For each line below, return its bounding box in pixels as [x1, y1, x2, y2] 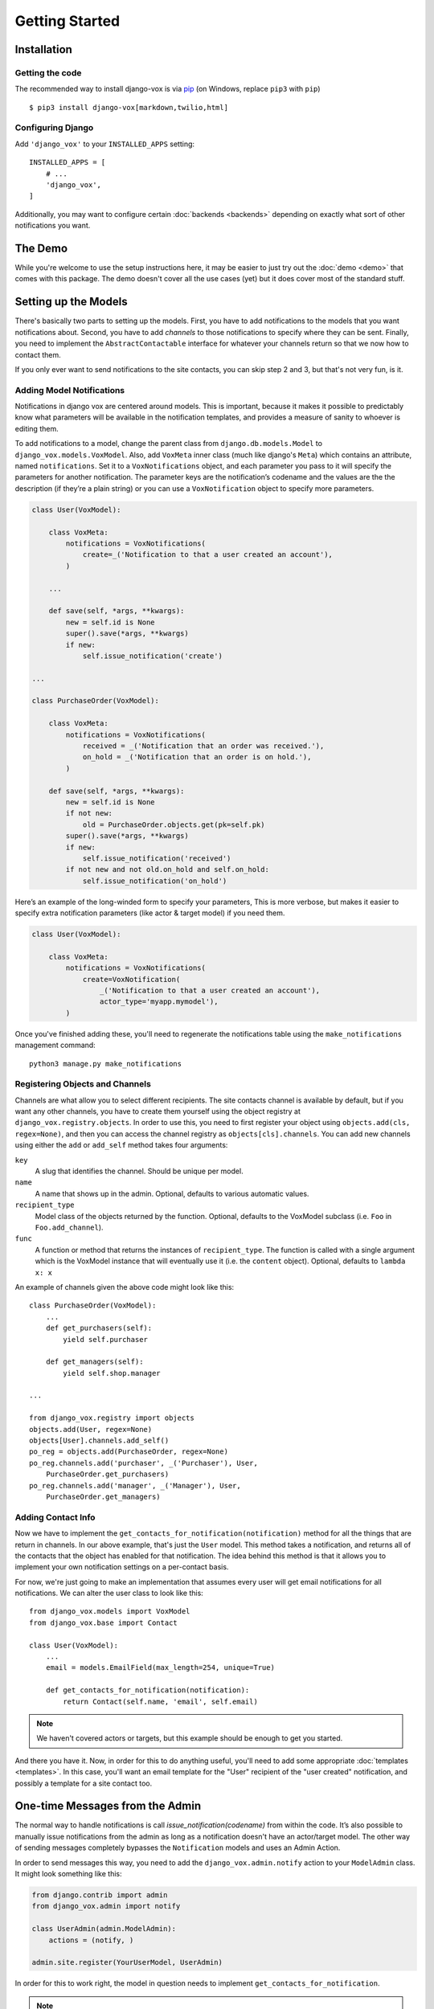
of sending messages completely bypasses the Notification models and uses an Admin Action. [14, 1843, 341, 1852]
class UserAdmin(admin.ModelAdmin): [31, 1925, 177, 1933]
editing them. [14, 423, 59, 433]
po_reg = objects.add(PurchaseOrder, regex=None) [29, 1447, 229, 1456]
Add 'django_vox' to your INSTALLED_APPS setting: [14, 139, 195, 149]
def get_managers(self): [45, 1357, 144, 1366]
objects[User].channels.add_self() [29, 1436, 170, 1446]
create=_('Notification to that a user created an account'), [82, 550, 334, 559]
